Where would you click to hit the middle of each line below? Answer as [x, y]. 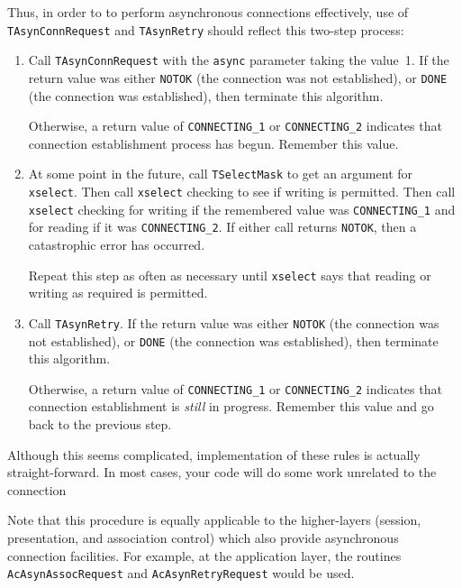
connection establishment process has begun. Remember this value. [213, 143]
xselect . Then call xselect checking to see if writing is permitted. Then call [242, 192]
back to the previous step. [100, 424]
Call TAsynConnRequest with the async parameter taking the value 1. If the [239, 60]
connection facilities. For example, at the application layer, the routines [204, 555]
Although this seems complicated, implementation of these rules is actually [214, 454]
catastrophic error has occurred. [117, 245]
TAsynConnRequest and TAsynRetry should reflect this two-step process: [206, 29]
